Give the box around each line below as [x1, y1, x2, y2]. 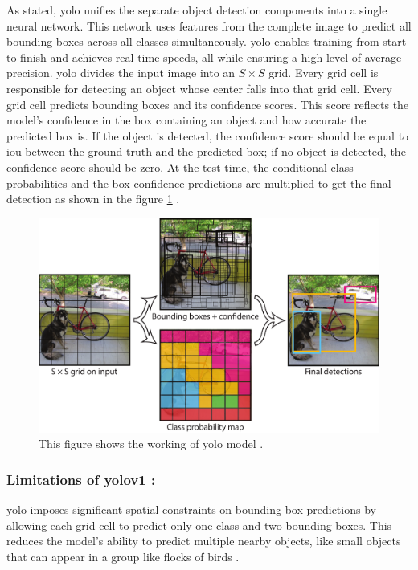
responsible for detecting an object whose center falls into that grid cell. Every [6, 79, 392, 96]
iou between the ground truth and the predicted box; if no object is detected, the [6, 143, 406, 160]
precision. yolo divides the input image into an [6, 64, 236, 81]
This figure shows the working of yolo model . [39, 435, 264, 452]
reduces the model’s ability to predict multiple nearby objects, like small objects [6, 532, 401, 549]
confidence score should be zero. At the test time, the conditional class [6, 158, 354, 175]
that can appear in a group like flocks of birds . [6, 548, 240, 564]
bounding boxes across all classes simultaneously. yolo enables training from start [6, 33, 407, 50]
